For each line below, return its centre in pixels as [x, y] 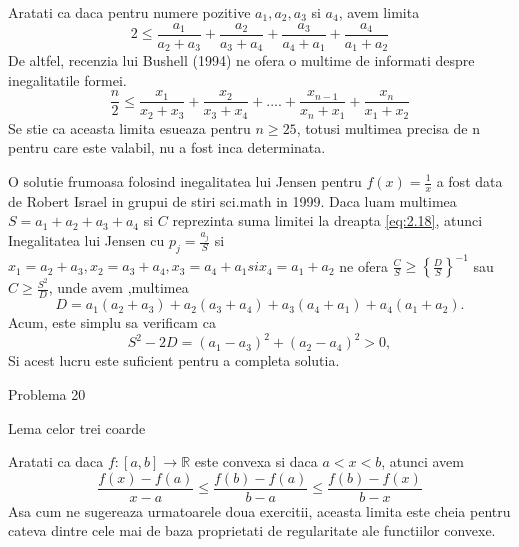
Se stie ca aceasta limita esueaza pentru [129, 127]
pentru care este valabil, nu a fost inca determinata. [167, 147]
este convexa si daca [256, 461]
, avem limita [379, 12]
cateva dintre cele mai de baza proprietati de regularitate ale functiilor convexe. [252, 530]
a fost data [469, 181]
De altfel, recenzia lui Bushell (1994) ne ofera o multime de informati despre [241, 60]
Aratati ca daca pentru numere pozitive [129, 12]
